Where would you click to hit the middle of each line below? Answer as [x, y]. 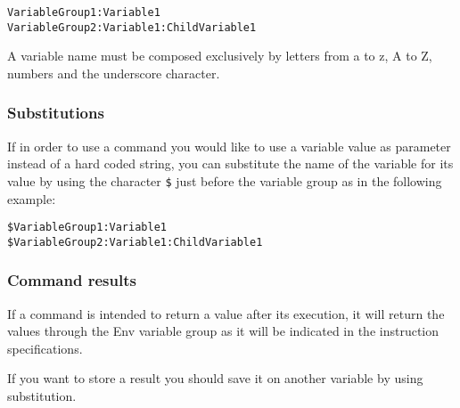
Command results [72, 280]
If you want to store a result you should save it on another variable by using [215, 378]
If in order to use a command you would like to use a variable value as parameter [229, 146]
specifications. [45, 348]
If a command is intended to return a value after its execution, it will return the [226, 313]
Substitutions [56, 113]
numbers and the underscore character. [114, 73]
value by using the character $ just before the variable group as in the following [225, 180]
